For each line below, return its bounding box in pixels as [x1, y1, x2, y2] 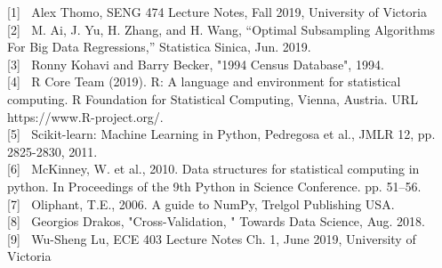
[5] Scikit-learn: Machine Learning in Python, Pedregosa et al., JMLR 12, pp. [7, 125, 436, 143]
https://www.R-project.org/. [7, 107, 164, 126]
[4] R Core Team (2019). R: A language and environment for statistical [7, 72, 401, 91]
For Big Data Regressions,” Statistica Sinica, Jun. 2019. [7, 37, 311, 56]
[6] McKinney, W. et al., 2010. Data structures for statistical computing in [7, 159, 420, 178]
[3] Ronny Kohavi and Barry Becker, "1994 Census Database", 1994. [7, 54, 384, 73]
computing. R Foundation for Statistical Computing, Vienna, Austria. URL [7, 89, 418, 108]
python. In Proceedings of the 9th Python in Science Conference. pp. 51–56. [7, 176, 422, 195]
